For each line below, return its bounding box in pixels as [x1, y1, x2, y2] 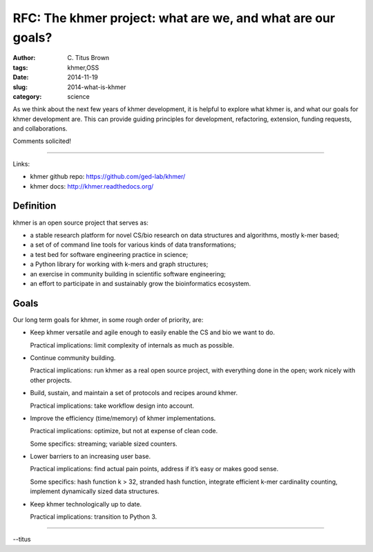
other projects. [30, 376, 73, 384]
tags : [12, 63, 28, 72]
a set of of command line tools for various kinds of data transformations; [30, 240, 236, 249]
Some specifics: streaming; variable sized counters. [30, 439, 178, 448]
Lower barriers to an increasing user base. [30, 453, 151, 461]
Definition [12, 200, 57, 212]
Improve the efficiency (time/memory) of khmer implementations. [30, 414, 216, 422]
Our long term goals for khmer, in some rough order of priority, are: [12, 315, 204, 324]
